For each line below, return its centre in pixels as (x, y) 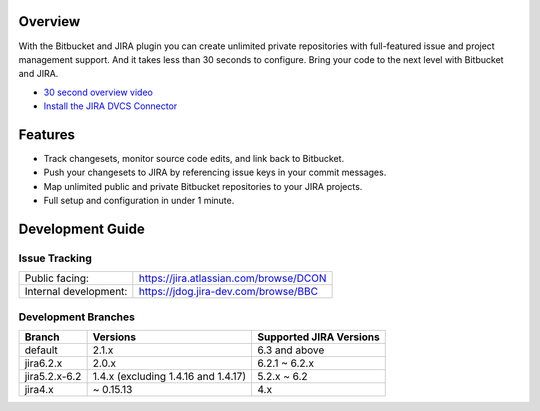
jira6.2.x (43, 363)
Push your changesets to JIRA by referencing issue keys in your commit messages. (215, 172)
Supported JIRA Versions (318, 337)
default (41, 350)
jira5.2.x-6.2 (53, 377)
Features (46, 134)
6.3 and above (290, 350)
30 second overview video (98, 92)
